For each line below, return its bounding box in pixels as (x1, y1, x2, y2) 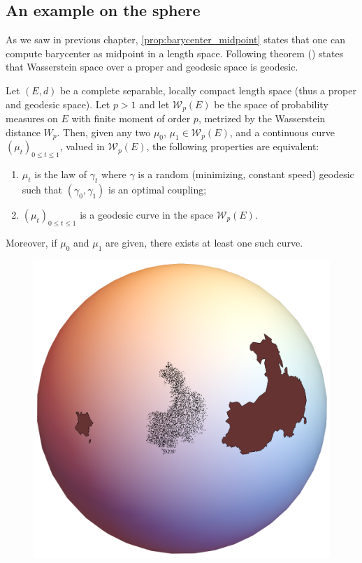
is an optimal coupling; (108, 182, 207, 197)
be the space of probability (214, 96, 328, 111)
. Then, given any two (57, 124, 151, 139)
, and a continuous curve (229, 124, 335, 139)
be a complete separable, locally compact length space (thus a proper (60, 82, 356, 97)
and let (139, 96, 170, 111)
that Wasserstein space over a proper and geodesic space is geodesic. (6, 59, 298, 74)
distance (6, 124, 41, 139)
